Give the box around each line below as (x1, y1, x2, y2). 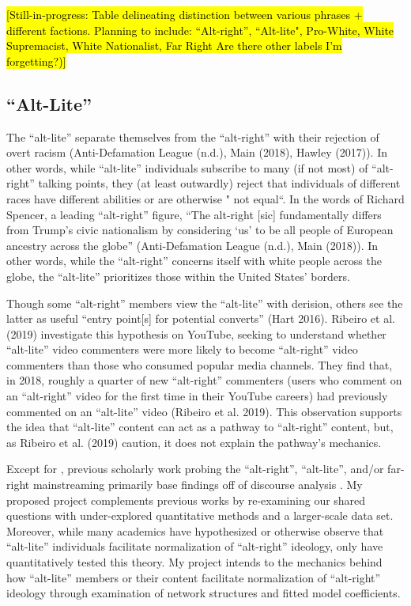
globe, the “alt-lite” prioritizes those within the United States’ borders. (6, 267, 350, 284)
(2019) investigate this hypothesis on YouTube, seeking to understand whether (6, 325, 386, 342)
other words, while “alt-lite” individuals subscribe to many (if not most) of (6, 159, 368, 176)
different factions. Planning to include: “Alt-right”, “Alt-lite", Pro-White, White (6, 21, 394, 38)
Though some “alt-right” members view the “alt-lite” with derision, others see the (6, 294, 403, 311)
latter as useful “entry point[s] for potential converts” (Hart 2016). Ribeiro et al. (6, 310, 395, 327)
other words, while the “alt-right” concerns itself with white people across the (6, 252, 382, 269)
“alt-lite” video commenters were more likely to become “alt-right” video (6, 341, 358, 358)
